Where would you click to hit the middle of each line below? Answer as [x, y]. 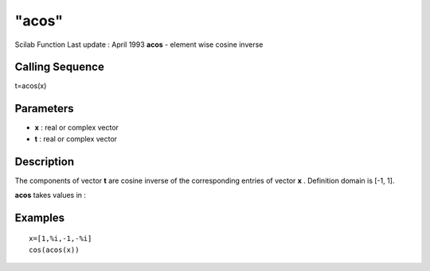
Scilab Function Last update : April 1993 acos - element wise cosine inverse [139, 45]
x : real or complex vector [77, 128]
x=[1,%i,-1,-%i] [61, 239]
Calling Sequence [60, 67]
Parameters [44, 108]
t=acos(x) [31, 86]
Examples [40, 217]
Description [45, 162]
